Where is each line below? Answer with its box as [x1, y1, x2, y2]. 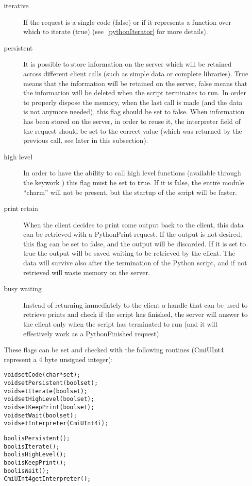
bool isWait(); [4, 467, 50, 474]
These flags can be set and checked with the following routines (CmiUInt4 [4, 345, 224, 355]
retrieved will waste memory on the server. [23, 267, 150, 277]
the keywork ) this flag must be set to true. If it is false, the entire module [23, 177, 244, 187]
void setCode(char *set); [4, 371, 81, 379]
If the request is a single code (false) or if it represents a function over [23, 17, 232, 27]
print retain [4, 203, 38, 213]
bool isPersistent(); [4, 435, 70, 442]
